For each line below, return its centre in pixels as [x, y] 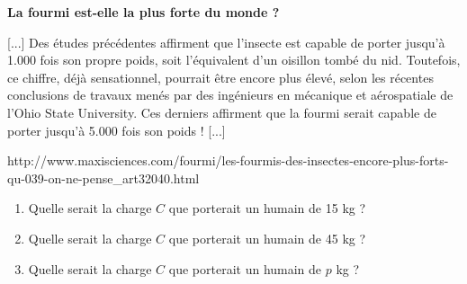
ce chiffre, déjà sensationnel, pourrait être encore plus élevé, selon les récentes [220, 77]
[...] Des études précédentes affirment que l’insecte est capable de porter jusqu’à [226, 42]
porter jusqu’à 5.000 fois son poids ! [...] [117, 130]
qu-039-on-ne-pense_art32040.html [103, 177]
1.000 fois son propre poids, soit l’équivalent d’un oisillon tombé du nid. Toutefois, [234, 60]
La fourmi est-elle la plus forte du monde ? [144, 12]
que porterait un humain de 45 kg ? [267, 238]
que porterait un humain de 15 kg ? [267, 208]
